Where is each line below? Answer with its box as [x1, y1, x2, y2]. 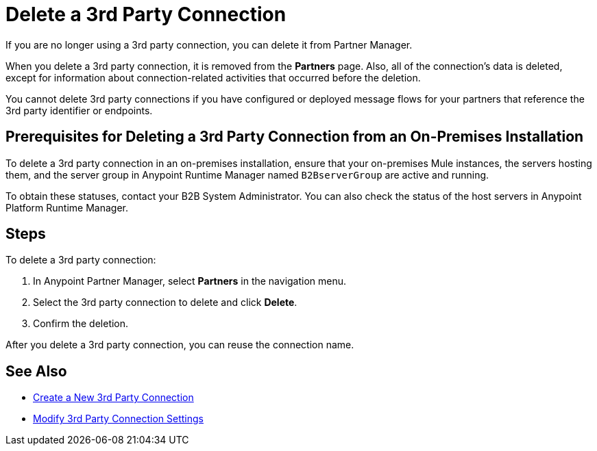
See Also [5, 362, 67, 380]
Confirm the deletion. [33, 318, 129, 330]
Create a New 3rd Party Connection [33, 391, 194, 404]
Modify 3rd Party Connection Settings [33, 413, 204, 425]
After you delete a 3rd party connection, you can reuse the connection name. [5, 339, 354, 351]
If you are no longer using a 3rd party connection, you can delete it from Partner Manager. [5, 38, 413, 51]
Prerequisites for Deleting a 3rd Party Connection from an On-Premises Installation [5, 128, 584, 146]
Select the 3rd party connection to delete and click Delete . [33, 296, 297, 309]
